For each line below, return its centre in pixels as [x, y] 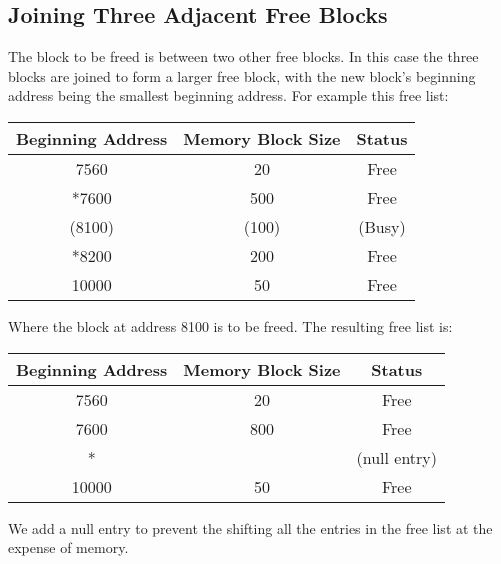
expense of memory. [68, 547]
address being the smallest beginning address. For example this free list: [228, 95]
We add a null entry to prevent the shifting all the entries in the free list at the [250, 527]
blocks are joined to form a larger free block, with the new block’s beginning [242, 75]
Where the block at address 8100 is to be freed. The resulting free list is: [230, 325]
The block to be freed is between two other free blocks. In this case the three [243, 56]
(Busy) [382, 226]
